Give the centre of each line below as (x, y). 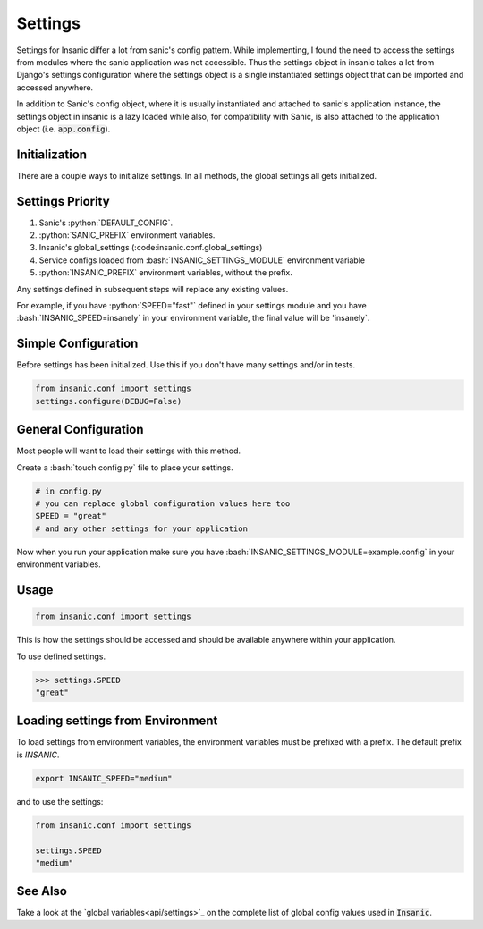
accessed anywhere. (55, 87)
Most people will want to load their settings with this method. (129, 451)
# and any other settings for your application (141, 528)
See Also (42, 891)
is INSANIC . (38, 755)
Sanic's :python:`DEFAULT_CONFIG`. (106, 223)
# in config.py (68, 491)
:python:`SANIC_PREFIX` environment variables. (127, 235)
